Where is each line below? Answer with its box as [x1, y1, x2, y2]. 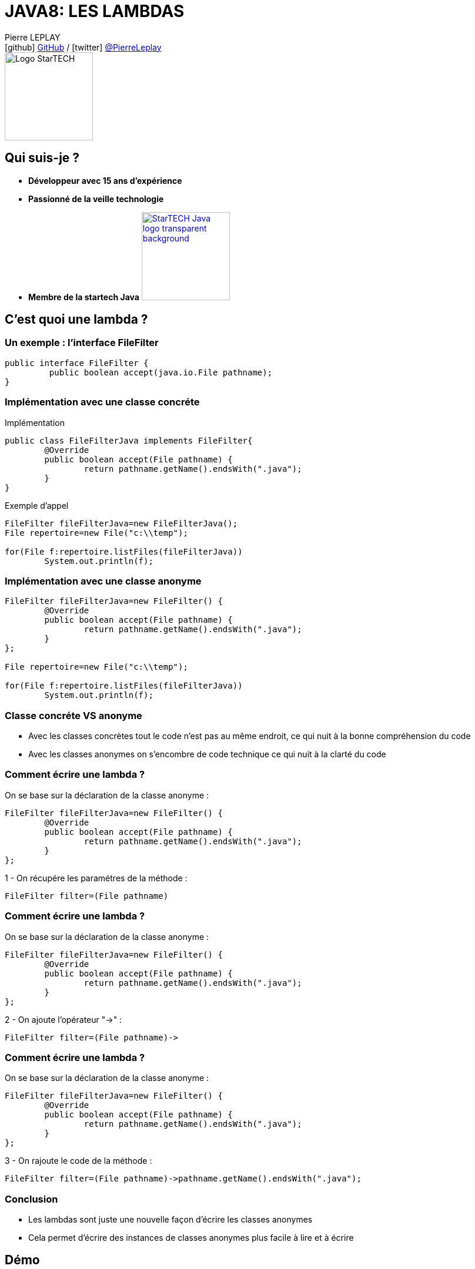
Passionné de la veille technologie [28, 193, 164, 204]
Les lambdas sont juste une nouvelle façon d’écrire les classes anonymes [28, 1214, 313, 1225]
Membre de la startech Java [28, 291, 139, 302]
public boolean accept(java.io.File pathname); [49, 367, 273, 377]
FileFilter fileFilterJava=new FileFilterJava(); [5, 518, 238, 528]
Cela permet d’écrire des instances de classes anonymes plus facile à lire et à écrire [28, 1233, 354, 1243]
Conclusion [5, 1193, 58, 1205]
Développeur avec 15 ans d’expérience [28, 175, 182, 186]
